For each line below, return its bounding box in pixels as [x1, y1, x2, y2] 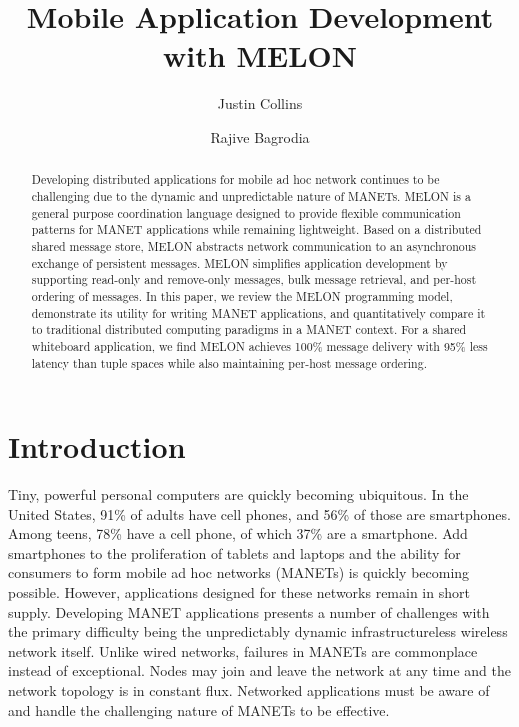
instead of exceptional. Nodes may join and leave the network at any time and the [8, 660, 512, 681]
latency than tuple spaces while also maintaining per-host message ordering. [31, 354, 427, 371]
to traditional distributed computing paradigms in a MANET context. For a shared [31, 321, 467, 338]
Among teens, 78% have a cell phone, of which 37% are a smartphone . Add [8, 523, 468, 544]
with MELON [163, 35, 357, 76]
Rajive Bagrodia [210, 126, 310, 147]
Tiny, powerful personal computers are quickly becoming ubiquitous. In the [8, 484, 469, 505]
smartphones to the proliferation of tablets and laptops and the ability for [8, 542, 461, 563]
